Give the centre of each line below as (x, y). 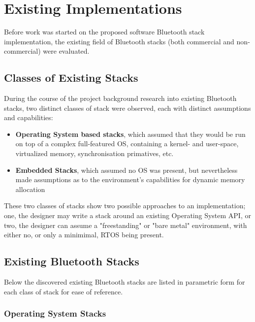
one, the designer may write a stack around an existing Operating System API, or (127, 215)
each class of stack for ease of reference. (64, 291)
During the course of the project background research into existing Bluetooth (120, 98)
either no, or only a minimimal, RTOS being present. (84, 235)
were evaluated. (66, 51)
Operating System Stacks (55, 313)
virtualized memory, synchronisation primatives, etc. (95, 153)
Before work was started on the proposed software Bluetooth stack (104, 32)
